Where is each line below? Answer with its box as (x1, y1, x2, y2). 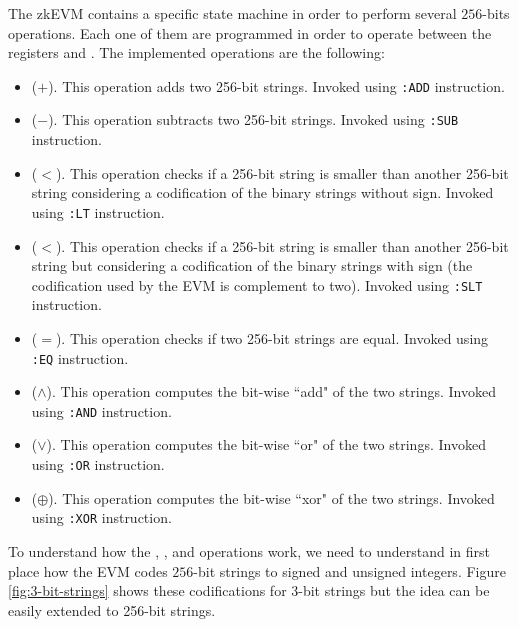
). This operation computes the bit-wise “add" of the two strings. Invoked (46, 381, 496, 402)
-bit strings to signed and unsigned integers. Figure (193, 560, 506, 581)
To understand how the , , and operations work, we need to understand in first (8, 540, 490, 561)
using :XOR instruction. (31, 507, 172, 528)
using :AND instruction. (31, 400, 172, 421)
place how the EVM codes (8, 560, 168, 581)
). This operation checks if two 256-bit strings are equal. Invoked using (55, 327, 489, 348)
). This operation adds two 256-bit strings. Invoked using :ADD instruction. (48, 75, 505, 96)
